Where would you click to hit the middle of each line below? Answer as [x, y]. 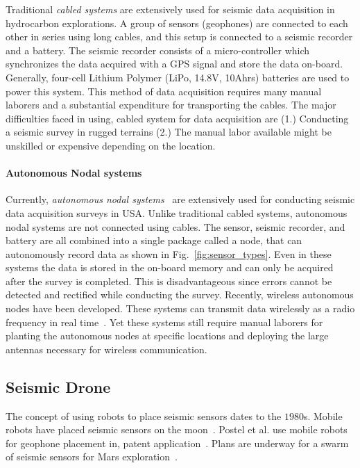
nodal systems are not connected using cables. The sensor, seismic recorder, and [175, 226]
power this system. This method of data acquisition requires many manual [164, 91]
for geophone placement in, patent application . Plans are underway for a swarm [177, 443]
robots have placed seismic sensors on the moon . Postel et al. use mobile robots [177, 429]
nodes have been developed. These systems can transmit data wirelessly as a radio [180, 308]
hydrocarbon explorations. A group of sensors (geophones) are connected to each [177, 23]
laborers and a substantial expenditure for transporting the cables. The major [171, 105]
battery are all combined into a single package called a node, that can [154, 240]
